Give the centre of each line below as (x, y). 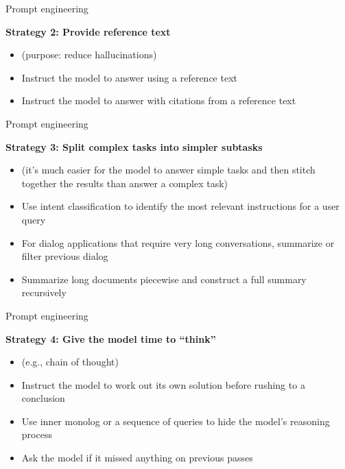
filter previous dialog (65, 256)
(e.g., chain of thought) (70, 362)
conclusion (43, 398)
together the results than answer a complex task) (125, 183)
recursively (44, 292)
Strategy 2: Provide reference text (88, 31)
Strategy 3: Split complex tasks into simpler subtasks (134, 146)
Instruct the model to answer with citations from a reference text (159, 100)
